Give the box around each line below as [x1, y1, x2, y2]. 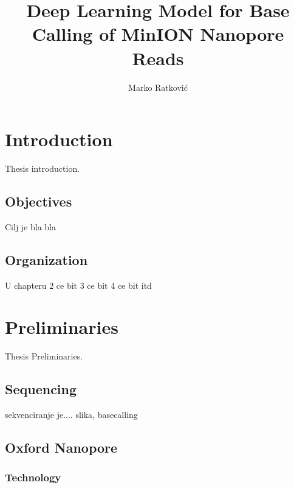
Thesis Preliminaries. [5, 350, 83, 362]
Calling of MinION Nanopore [32, 21, 284, 46]
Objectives [5, 192, 72, 211]
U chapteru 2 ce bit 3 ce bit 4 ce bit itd [5, 278, 152, 291]
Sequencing [5, 380, 77, 398]
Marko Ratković [128, 80, 188, 93]
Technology [5, 470, 61, 485]
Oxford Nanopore [5, 438, 118, 457]
